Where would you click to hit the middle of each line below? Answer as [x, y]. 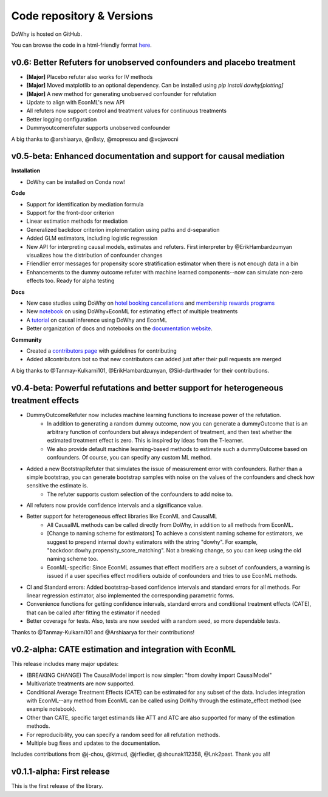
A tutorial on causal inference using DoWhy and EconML [97, 320]
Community [26, 339]
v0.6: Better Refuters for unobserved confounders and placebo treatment [153, 62]
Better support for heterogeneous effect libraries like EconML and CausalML [122, 517]
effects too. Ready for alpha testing [70, 281]
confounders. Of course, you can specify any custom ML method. [129, 458]
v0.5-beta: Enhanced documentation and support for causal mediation [148, 156]
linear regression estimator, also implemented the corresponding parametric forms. [130, 595]
